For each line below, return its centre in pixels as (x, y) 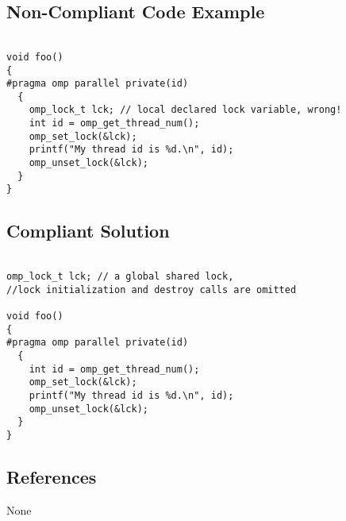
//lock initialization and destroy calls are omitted (152, 289)
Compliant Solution (88, 231)
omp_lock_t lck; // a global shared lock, (120, 276)
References (52, 476)
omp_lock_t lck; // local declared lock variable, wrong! (185, 110)
